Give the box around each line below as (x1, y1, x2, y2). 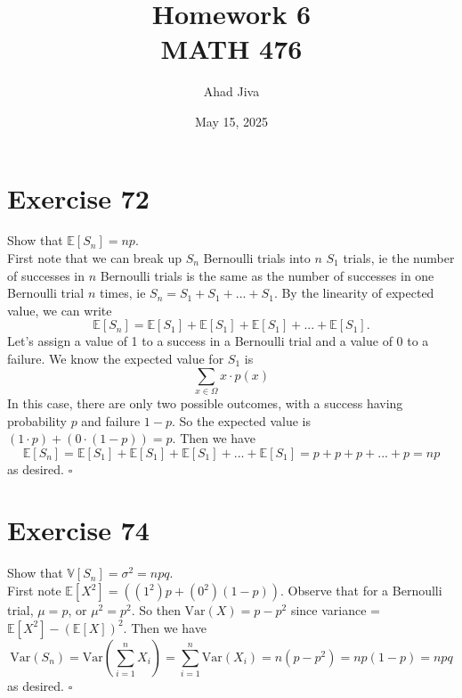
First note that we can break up (7, 249, 182, 267)
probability (7, 411, 67, 430)
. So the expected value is (171, 411, 311, 430)
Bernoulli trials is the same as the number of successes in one (100, 266, 434, 284)
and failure (81, 411, 141, 430)
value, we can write (7, 300, 112, 319)
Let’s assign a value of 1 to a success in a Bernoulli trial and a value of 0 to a (7, 332, 429, 350)
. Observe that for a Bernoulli (280, 581, 442, 600)
